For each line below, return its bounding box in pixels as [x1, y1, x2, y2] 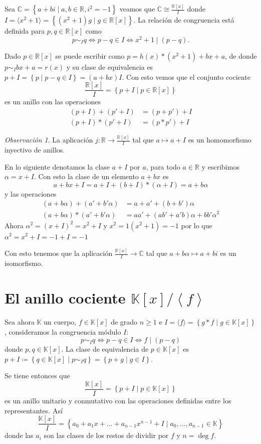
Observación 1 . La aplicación [5, 134, 93, 145]
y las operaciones [5, 188, 57, 199]
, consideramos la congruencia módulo [5, 326, 121, 337]
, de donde [225, 50, 257, 61]
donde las [5, 430, 34, 440]
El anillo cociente [5, 287, 126, 308]
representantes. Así [5, 405, 63, 415]
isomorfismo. [5, 258, 43, 268]
